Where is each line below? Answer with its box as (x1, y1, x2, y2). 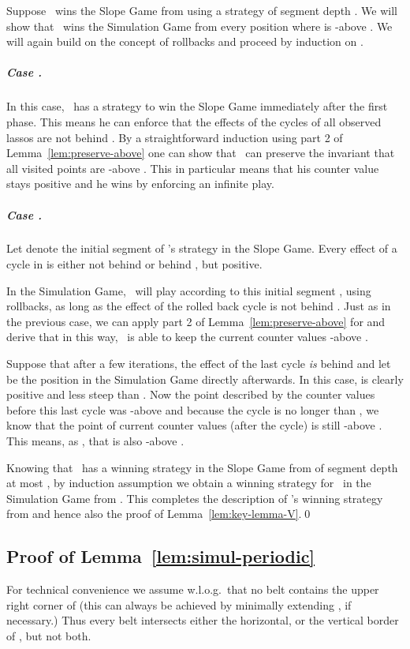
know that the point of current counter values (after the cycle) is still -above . (6, 417, 382, 433)
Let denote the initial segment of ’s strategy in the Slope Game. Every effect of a (6, 240, 397, 257)
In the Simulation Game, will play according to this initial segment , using (6, 282, 371, 298)
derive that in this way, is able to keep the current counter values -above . (6, 328, 368, 345)
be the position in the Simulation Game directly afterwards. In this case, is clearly (6, 370, 404, 387)
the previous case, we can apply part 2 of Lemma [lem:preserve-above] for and (6, 313, 386, 329)
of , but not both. (6, 627, 91, 643)
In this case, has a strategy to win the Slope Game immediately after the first (6, 98, 388, 114)
